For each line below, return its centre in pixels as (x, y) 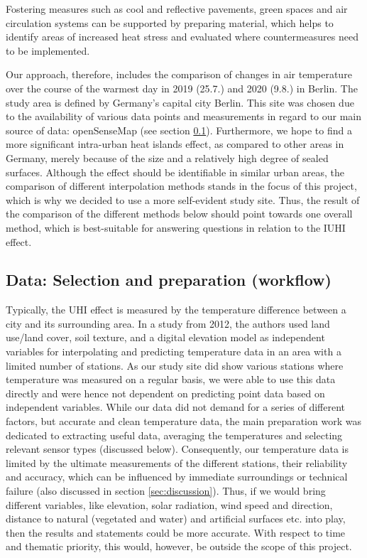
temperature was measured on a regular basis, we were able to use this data (171, 379)
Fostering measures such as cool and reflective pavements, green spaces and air (177, 9)
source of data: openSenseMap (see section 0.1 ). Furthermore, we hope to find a (179, 130)
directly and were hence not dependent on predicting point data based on (165, 393)
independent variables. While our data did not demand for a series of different (176, 407)
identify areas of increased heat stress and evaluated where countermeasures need (182, 37)
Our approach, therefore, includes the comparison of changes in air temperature (179, 74)
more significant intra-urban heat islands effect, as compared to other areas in (175, 144)
